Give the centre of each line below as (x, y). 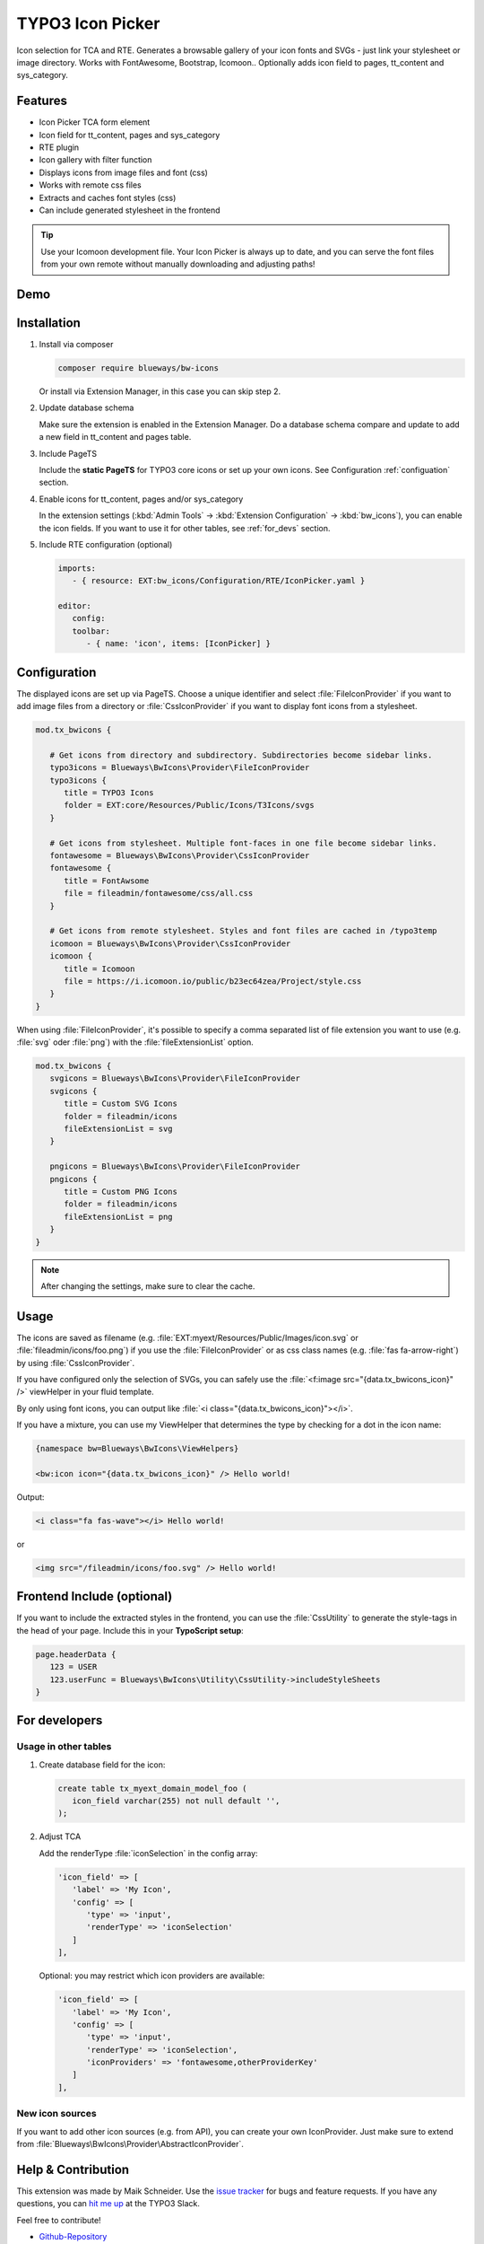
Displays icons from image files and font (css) (123, 172)
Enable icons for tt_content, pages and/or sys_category (141, 499)
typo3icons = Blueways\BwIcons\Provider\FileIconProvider (180, 768)
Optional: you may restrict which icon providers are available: (152, 1976)
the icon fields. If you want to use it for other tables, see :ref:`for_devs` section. (185, 528)
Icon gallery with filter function (95, 160)
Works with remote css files (91, 185)
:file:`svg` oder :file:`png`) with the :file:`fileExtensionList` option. (135, 1042)
